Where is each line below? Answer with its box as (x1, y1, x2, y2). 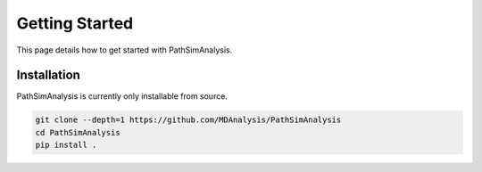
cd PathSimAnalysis (35, 127, 120, 137)
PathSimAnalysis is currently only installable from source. (16, 91, 228, 102)
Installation (16, 68, 80, 83)
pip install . (35, 140, 97, 151)
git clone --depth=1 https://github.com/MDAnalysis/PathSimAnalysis (35, 115, 342, 125)
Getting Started (16, 13, 134, 33)
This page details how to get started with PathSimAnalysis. (16, 45, 233, 55)
